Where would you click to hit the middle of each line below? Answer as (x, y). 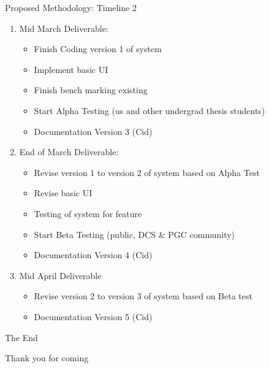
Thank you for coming (47, 358)
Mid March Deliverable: (64, 28)
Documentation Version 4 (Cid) (93, 255)
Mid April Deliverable (60, 275)
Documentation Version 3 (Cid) (93, 131)
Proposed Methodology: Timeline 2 (71, 7)
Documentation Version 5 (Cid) (93, 316)
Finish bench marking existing (91, 90)
